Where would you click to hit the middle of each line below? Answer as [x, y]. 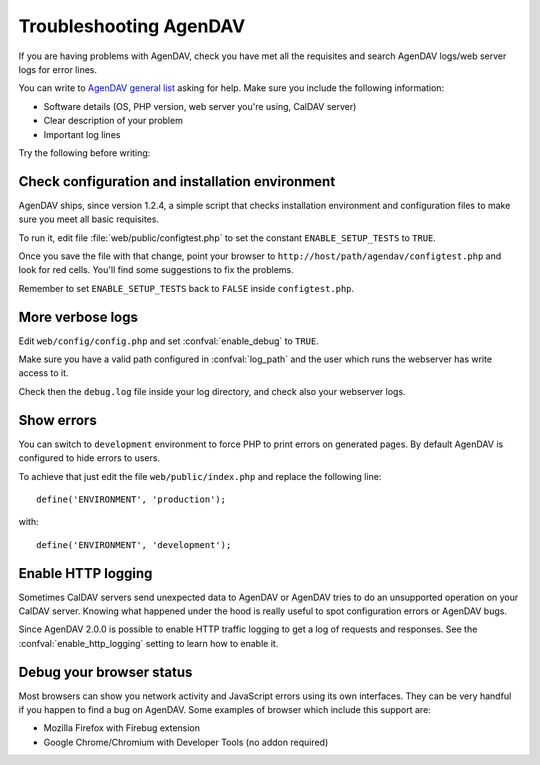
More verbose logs [78, 316]
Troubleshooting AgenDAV [132, 26]
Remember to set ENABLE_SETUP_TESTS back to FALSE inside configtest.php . [186, 288]
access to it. [43, 373]
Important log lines [82, 134]
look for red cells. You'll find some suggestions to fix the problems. [156, 270]
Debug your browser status [105, 671]
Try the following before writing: [84, 152]
